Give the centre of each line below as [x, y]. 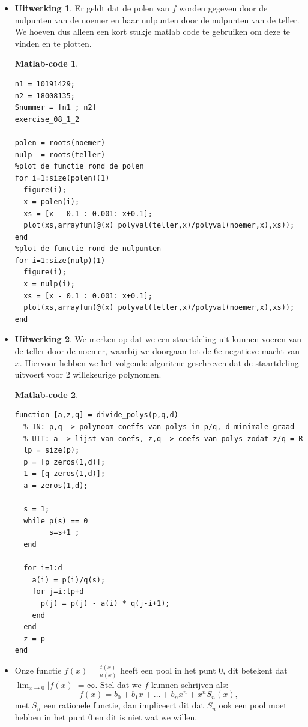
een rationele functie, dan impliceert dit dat [124, 705]
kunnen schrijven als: [190, 684]
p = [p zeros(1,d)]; [65, 462]
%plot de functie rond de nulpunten [88, 249]
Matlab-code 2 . [47, 394]
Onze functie [38, 670]
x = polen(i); [52, 201]
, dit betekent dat [255, 670]
